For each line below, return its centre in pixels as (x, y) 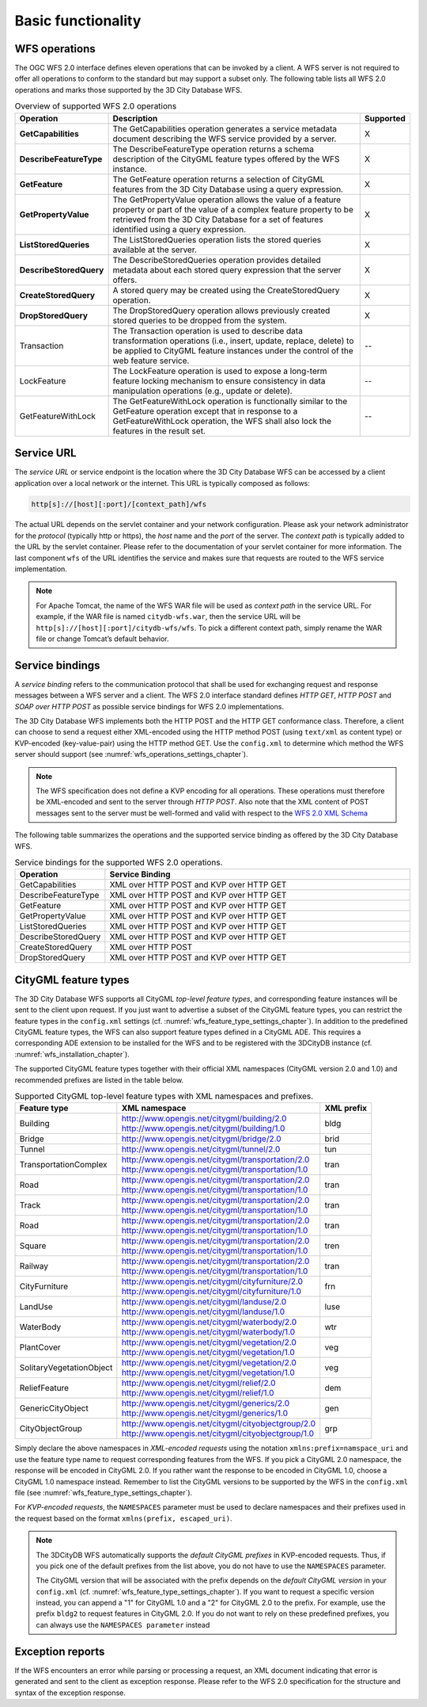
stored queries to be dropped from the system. (200, 320)
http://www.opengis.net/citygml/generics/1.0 (205, 1413)
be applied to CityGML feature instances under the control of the (233, 350)
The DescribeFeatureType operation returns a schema (213, 149)
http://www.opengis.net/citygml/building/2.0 (204, 1119)
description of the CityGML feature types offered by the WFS (226, 158)
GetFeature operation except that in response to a (205, 411)
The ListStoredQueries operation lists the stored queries (217, 239)
